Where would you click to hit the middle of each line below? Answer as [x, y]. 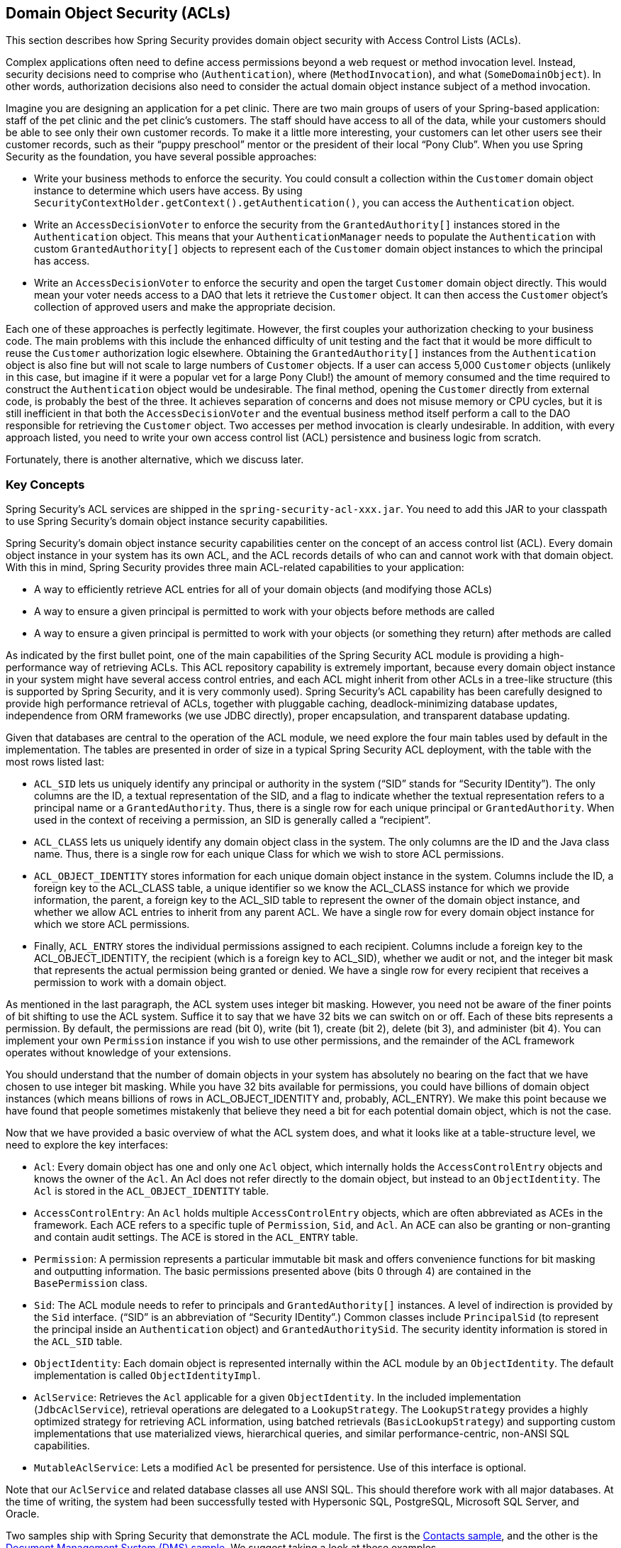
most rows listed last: [55, 762]
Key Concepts [45, 484]
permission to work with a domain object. [130, 983]
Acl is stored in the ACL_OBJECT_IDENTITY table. [152, 1191]
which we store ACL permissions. [112, 924]
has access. [62, 261]
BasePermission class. [91, 1283]
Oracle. [23, 1514]
